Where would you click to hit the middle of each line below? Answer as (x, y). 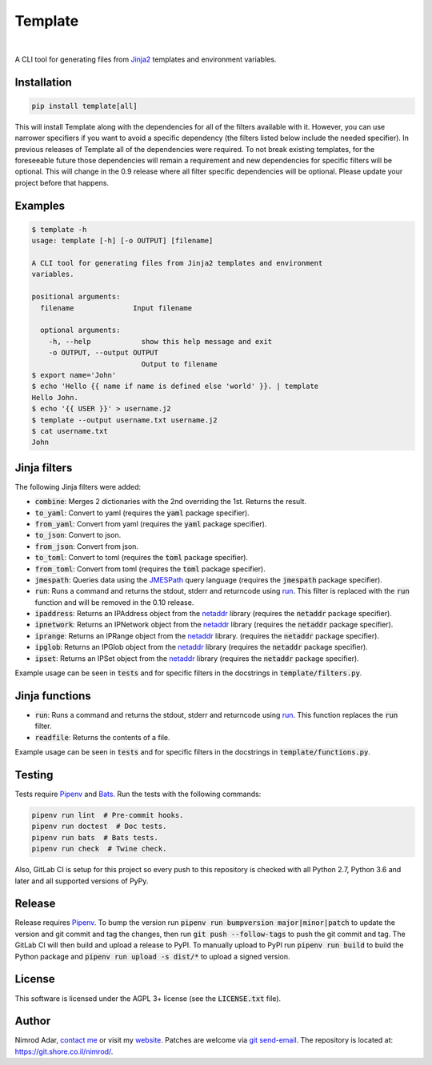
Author (33, 1021)
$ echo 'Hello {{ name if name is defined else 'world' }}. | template (175, 386)
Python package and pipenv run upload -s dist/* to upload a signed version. (152, 956)
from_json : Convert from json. (87, 546)
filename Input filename (116, 308)
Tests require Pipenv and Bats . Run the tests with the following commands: (138, 794)
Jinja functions (53, 696)
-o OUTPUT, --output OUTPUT (104, 353)
